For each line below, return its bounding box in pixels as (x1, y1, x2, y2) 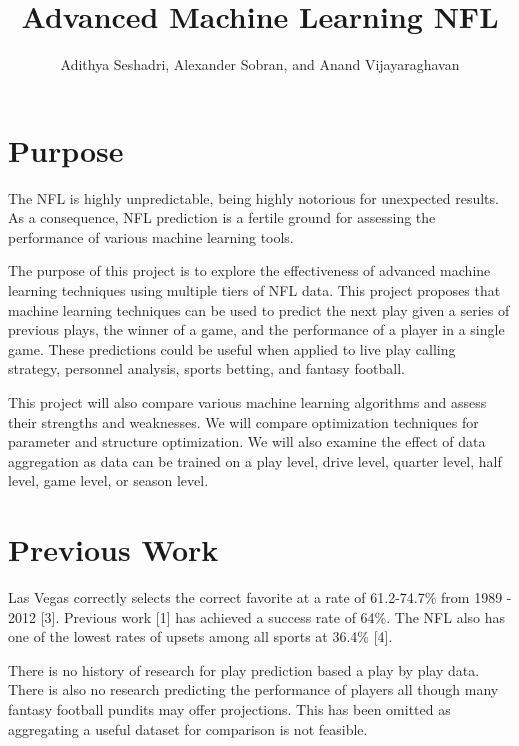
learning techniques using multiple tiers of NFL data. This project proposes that (8, 280, 501, 301)
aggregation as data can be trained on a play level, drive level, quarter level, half (8, 450, 502, 471)
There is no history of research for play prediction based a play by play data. (8, 659, 480, 680)
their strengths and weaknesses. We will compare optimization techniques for (8, 411, 479, 432)
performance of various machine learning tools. (8, 226, 294, 247)
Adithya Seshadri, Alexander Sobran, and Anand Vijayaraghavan (60, 54, 460, 75)
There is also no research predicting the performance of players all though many (8, 679, 499, 700)
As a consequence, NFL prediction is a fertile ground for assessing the (8, 207, 436, 228)
